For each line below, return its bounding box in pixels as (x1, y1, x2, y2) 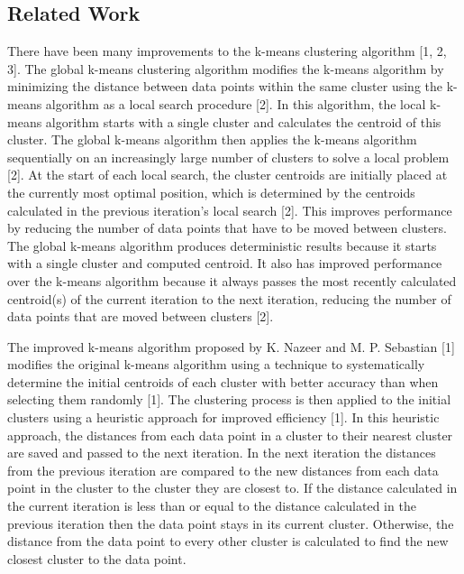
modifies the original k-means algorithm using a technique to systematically (7, 355, 425, 374)
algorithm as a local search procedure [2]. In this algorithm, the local (45, 94, 426, 113)
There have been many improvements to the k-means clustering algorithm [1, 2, (7, 42, 447, 60)
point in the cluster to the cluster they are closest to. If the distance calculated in (7, 478, 458, 497)
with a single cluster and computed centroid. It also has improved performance (7, 254, 442, 273)
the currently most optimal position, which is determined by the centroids (7, 182, 415, 201)
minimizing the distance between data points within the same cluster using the (7, 77, 443, 96)
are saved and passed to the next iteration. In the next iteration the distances (7, 443, 436, 462)
